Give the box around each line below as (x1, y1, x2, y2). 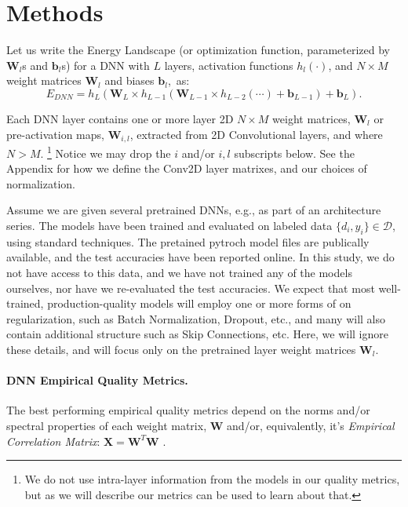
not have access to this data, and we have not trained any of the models (6, 264, 352, 280)
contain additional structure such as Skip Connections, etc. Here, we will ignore (6, 326, 388, 342)
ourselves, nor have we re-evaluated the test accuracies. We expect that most (6, 279, 375, 296)
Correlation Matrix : (6, 432, 100, 449)
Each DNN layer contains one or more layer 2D (6, 110, 234, 126)
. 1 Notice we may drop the (40, 142, 171, 161)
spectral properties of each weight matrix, (6, 417, 207, 433)
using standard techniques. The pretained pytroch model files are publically (6, 233, 370, 250)
